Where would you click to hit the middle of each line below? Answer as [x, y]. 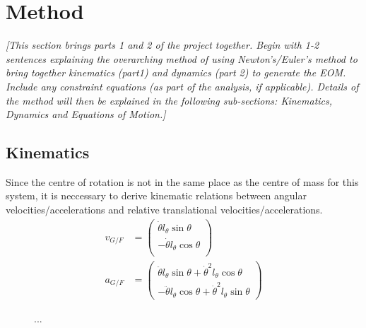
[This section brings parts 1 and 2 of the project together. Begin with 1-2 [163, 45]
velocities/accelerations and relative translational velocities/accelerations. [164, 210]
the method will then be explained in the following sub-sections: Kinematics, [169, 100]
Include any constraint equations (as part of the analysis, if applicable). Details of [182, 86]
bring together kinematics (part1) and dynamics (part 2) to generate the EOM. [176, 72]
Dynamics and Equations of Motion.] [86, 114]
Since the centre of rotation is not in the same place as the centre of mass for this [182, 181]
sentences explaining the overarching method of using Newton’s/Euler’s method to [182, 58]
